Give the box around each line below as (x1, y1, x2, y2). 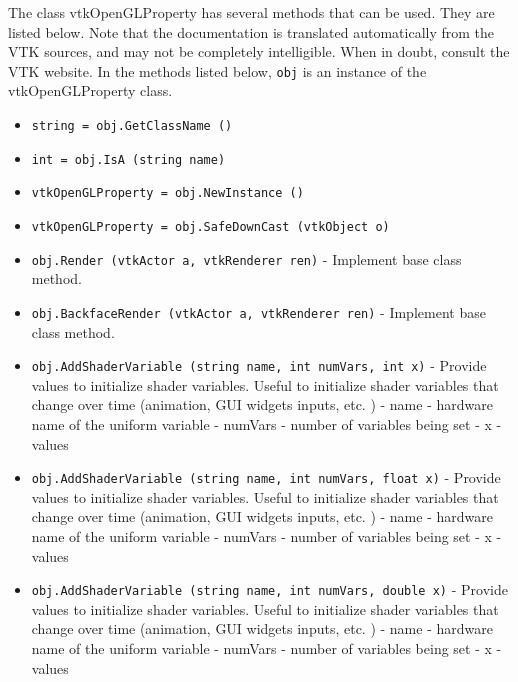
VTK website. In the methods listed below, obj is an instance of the (8, 60, 427, 81)
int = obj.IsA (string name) (31, 152, 226, 167)
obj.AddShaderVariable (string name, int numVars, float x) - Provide (31, 467, 501, 488)
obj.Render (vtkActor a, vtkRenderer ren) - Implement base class (31, 248, 462, 269)
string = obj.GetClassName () (31, 119, 233, 134)
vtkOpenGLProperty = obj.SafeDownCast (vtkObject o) (31, 220, 390, 234)
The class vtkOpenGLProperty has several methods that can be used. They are (8, 2, 495, 22)
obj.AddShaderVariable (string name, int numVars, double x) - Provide (31, 579, 508, 600)
